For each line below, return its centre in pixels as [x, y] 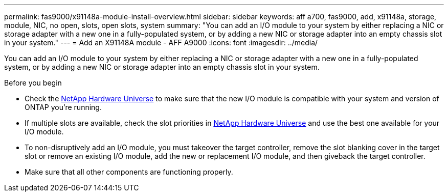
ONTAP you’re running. [63, 107]
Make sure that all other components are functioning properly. [129, 172]
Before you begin [33, 83]
